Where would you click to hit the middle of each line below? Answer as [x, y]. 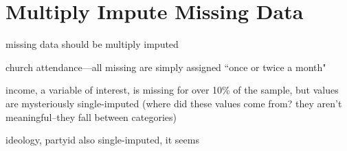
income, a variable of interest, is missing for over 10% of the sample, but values [172, 90]
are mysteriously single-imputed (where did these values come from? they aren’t [174, 103]
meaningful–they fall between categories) [91, 116]
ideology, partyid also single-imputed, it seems [102, 140]
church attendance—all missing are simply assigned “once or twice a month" [166, 67]
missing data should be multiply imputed [92, 44]
